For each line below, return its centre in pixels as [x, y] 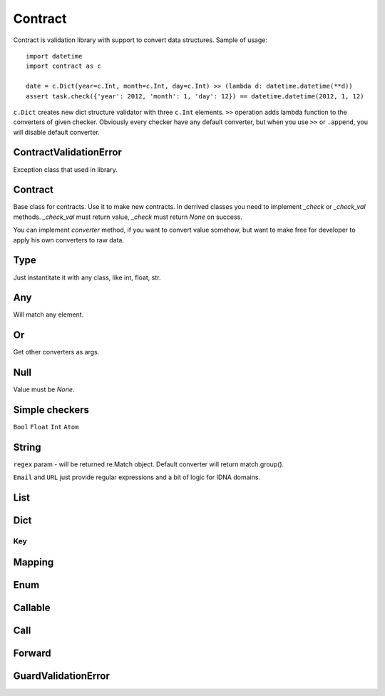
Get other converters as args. [56, 352]
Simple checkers [51, 410]
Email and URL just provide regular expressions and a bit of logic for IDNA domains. [137, 477]
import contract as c [63, 66]
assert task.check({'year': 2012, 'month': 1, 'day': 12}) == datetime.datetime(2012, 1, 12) [195, 96]
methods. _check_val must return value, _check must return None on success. [128, 217]
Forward [32, 653]
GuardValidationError [62, 676]
